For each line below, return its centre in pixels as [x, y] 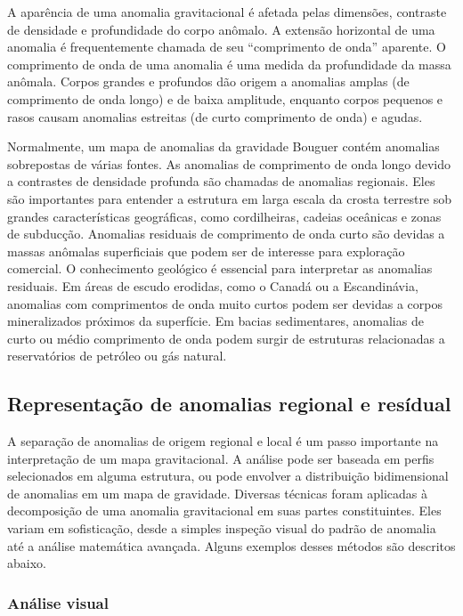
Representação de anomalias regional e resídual [229, 404]
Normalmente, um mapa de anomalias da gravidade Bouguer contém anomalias [223, 146]
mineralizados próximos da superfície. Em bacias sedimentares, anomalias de [215, 321]
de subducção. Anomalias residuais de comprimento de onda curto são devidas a [226, 234]
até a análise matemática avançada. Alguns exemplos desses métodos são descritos [231, 545]
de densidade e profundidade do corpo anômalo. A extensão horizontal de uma [221, 29]
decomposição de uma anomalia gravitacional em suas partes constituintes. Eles [224, 511]
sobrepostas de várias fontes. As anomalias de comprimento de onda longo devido [229, 163]
